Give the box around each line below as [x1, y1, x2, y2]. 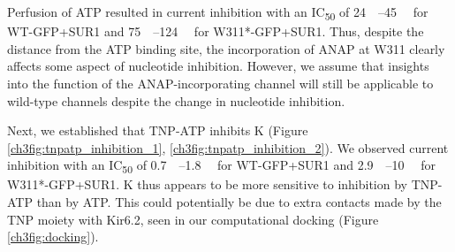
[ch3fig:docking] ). [7, 227, 99, 246]
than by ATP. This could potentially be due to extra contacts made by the [36, 193, 442, 210]
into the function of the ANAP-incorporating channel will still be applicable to [7, 73, 434, 92]
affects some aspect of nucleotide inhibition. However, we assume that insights [7, 57, 429, 75]
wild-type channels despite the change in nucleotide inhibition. [7, 91, 345, 110]
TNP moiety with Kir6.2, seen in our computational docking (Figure [7, 210, 379, 228]
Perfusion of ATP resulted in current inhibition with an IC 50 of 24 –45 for [7, 3, 428, 23]
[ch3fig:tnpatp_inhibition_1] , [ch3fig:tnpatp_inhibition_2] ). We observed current [7, 138, 449, 157]
